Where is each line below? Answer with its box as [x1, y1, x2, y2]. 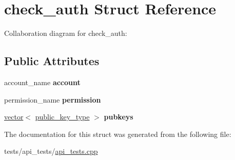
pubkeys [104, 111, 133, 122]
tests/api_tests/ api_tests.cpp [4, 146, 98, 156]
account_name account [4, 76, 81, 87]
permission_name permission [4, 94, 101, 105]
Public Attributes [4, 53, 100, 69]
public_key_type [35, 111, 90, 122]
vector [4, 111, 24, 122]
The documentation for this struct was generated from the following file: [4, 128, 231, 139]
